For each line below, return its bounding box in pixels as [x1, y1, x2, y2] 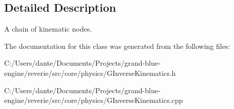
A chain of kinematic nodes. [4, 23, 92, 34]
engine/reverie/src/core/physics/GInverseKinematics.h [4, 67, 176, 78]
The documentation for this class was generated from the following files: [4, 40, 230, 51]
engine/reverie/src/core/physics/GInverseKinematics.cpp [4, 95, 183, 105]
